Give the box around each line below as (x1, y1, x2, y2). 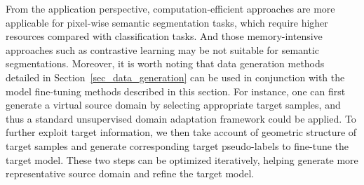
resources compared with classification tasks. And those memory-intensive (6, 29, 323, 43)
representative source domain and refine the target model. (6, 166, 255, 181)
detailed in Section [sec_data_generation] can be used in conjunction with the (6, 69, 345, 84)
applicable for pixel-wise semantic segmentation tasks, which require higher (6, 15, 328, 29)
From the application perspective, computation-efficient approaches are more (6, 1, 335, 15)
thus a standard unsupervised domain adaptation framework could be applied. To (6, 111, 356, 125)
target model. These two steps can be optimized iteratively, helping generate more (6, 152, 358, 167)
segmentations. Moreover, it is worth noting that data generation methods (6, 56, 325, 71)
